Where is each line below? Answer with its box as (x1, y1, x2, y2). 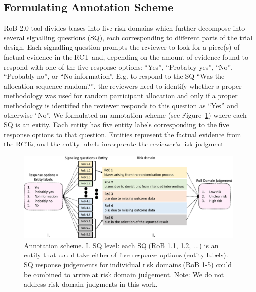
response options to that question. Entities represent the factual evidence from (4, 129, 241, 139)
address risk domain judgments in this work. (24, 279, 158, 289)
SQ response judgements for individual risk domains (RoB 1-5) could (24, 259, 232, 269)
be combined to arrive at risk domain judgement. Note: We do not (24, 269, 224, 279)
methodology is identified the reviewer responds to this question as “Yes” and (4, 100, 238, 110)
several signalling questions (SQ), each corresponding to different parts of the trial (4, 32, 253, 42)
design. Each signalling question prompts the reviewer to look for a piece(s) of (4, 42, 240, 52)
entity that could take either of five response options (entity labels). (24, 250, 228, 260)
